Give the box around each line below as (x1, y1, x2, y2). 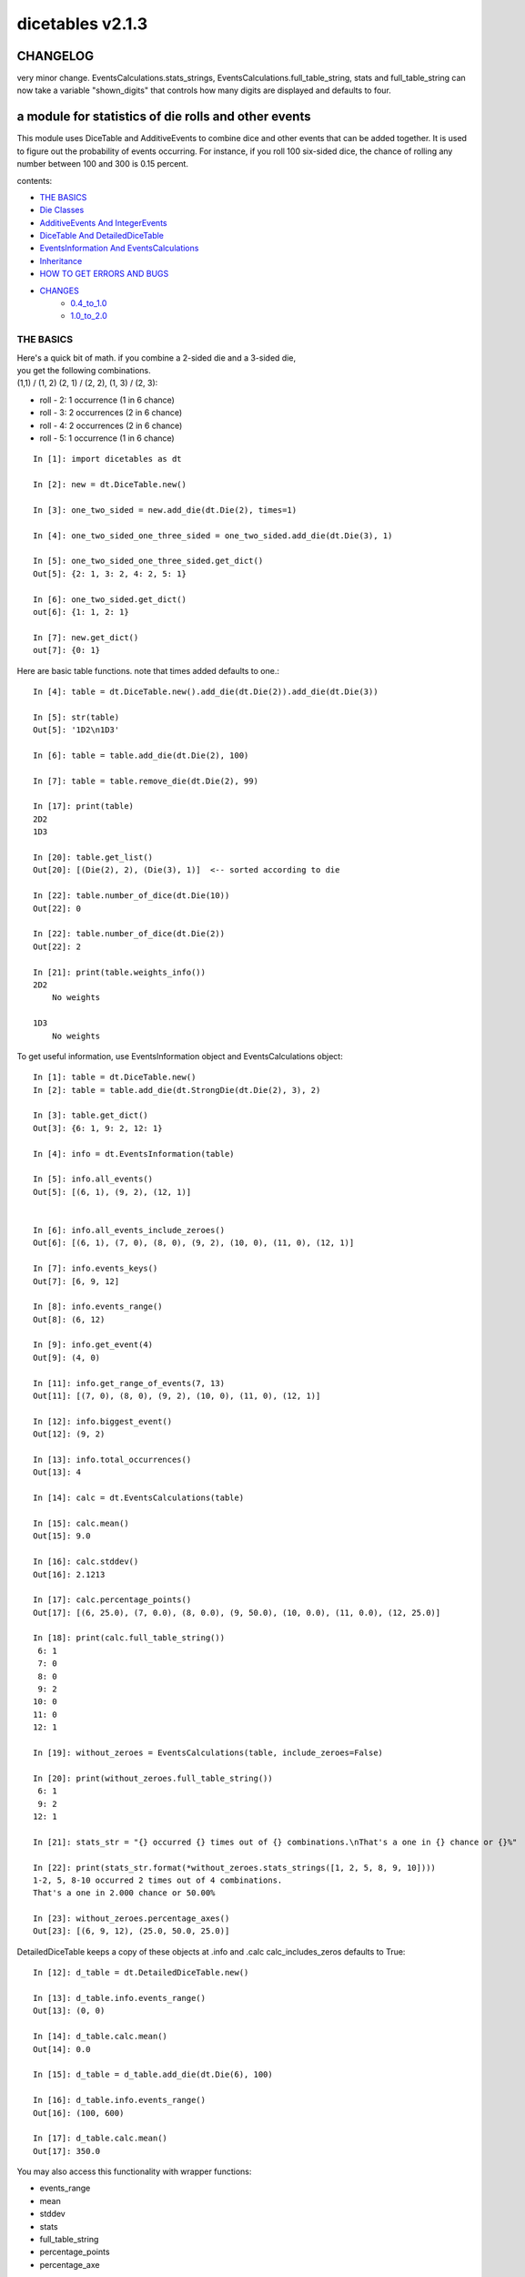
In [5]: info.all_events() (33, 1174, 154, 1184)
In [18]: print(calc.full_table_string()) (33, 1633, 226, 1643)
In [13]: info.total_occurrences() (33, 1455, 192, 1465)
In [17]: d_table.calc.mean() (33, 2133, 168, 2144)
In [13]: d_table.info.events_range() (33, 1993, 207, 2004)
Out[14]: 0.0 (33, 2044, 91, 2054)
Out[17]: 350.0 (33, 2146, 101, 2156)
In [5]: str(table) (33, 711, 120, 722)
